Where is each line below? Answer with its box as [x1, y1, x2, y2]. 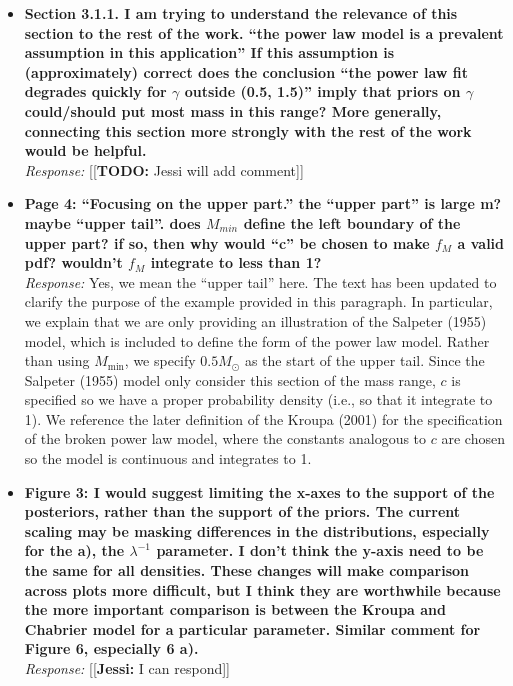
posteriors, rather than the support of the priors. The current [24, 501, 461, 522]
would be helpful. [24, 140, 147, 161]
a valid [457, 232, 505, 253]
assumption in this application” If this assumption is [24, 42, 395, 63]
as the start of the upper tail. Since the [244, 350, 485, 371]
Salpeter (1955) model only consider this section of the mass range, [24, 369, 436, 390]
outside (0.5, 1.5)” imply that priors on [184, 81, 461, 102]
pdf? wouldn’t [24, 252, 123, 273]
